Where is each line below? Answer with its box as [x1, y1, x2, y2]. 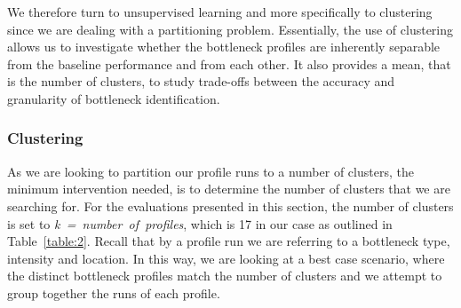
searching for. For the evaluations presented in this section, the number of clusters [7, 196, 454, 215]
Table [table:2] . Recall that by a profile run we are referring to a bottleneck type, [7, 232, 450, 250]
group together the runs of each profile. [7, 283, 220, 302]
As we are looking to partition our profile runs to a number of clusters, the [7, 162, 414, 180]
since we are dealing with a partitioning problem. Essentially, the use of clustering [7, 20, 454, 38]
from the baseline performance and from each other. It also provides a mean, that [7, 54, 451, 73]
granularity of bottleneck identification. [7, 89, 220, 107]
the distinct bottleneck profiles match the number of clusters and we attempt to [7, 266, 442, 285]
